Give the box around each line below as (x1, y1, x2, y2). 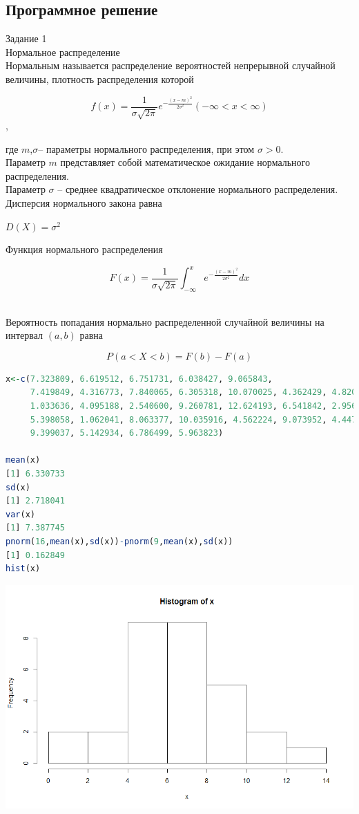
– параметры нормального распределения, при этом (38, 141, 255, 156)
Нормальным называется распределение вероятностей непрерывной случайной (6, 58, 336, 73)
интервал (6, 328, 43, 342)
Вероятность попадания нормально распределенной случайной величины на (6, 314, 324, 329)
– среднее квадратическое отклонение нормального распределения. (57, 182, 338, 196)
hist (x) (6, 564, 41, 574)
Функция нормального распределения (6, 242, 163, 257)
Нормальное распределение (6, 44, 120, 59)
